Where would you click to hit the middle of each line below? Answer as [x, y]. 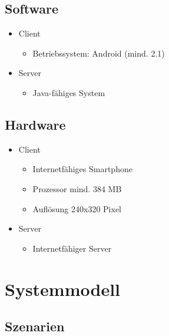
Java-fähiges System [69, 92]
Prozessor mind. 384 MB [77, 188]
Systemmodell [63, 289]
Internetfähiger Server [72, 248]
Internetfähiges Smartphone [82, 169]
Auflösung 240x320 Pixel [77, 208]
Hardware [35, 124]
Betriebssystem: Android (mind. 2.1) [99, 53]
